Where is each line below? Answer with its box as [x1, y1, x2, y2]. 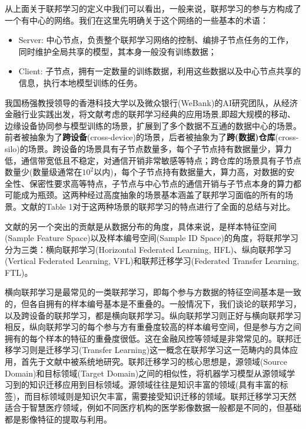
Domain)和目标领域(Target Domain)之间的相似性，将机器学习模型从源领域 [5, 367, 287, 379]
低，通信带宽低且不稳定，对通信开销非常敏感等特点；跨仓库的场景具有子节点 [5, 154, 301, 166]
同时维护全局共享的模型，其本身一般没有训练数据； [18, 45, 217, 57]
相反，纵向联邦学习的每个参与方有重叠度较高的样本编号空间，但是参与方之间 [5, 321, 301, 333]
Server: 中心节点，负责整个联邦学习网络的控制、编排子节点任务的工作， [18, 34, 294, 46]
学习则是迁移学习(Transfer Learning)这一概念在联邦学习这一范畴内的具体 [12, 344, 290, 356]
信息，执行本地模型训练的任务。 [18, 76, 142, 88]
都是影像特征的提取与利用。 [5, 413, 112, 425]
